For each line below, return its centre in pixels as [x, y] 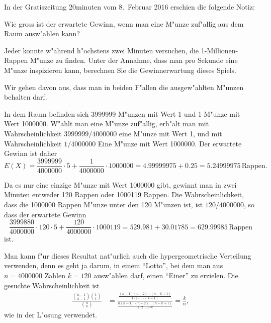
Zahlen [55, 275]
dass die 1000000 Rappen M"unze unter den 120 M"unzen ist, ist [104, 204]
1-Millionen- [219, 50]
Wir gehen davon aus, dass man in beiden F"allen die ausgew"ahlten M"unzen [124, 87]
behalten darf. [26, 97]
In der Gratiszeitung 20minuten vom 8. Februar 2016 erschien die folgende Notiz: [129, 7]
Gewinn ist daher [31, 153]
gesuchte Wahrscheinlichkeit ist [52, 285]
